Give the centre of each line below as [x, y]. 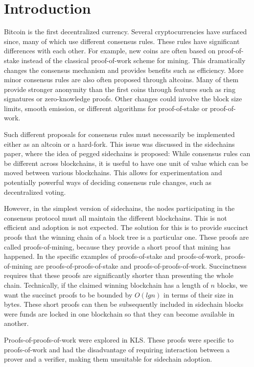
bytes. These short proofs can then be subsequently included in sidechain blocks [124, 304]
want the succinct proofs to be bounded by [68, 294]
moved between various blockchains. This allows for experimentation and [113, 172]
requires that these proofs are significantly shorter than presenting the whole [119, 275]
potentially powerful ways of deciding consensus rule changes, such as [108, 182]
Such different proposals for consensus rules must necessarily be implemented [119, 134]
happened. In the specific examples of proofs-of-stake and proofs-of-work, [113, 256]
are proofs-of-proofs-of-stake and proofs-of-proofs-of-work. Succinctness [140, 265]
